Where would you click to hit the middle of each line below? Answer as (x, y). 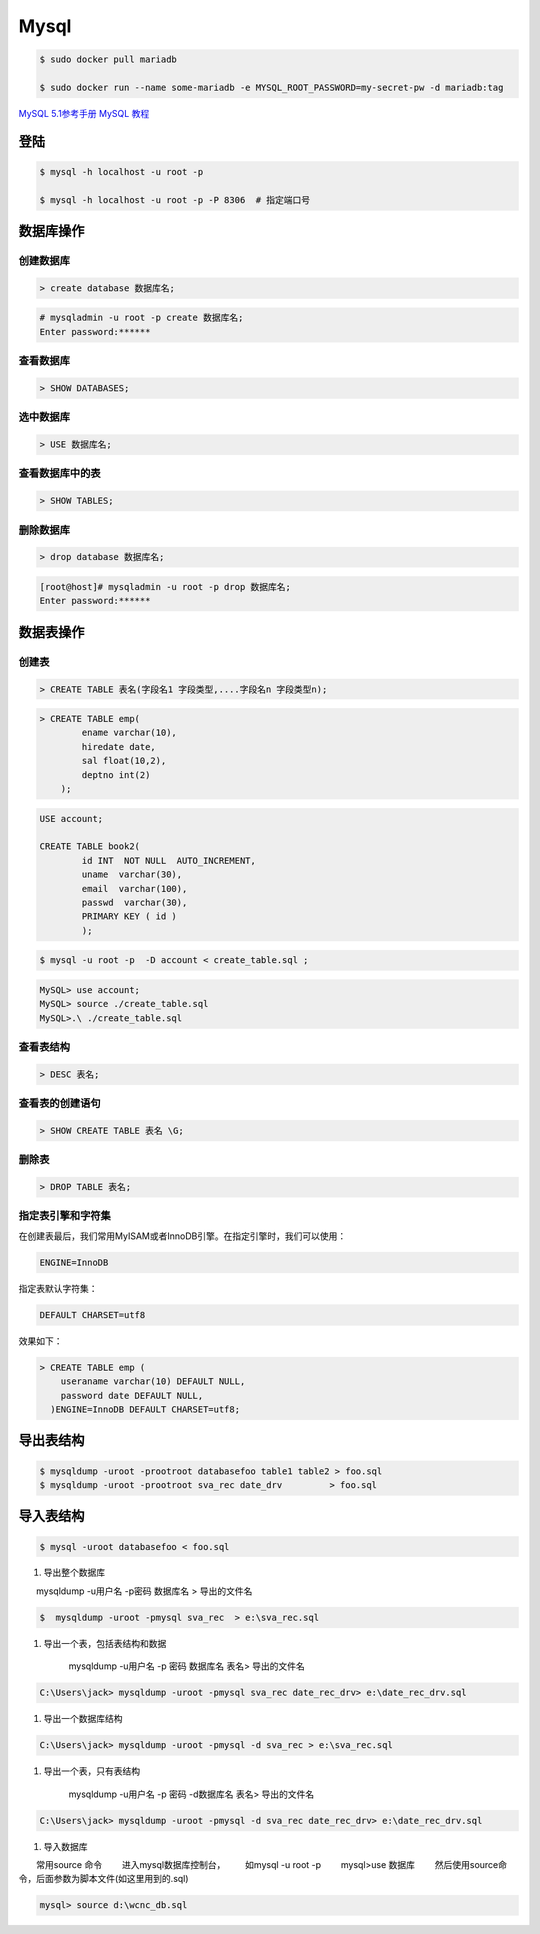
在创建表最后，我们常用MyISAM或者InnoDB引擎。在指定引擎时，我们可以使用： (182, 1236)
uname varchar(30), (132, 874)
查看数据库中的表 (59, 473)
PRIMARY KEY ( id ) (129, 916)
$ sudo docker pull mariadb (108, 59)
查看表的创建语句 (59, 1103)
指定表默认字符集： (58, 1288)
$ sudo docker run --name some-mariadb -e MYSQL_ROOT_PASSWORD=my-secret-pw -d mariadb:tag (271, 87)
